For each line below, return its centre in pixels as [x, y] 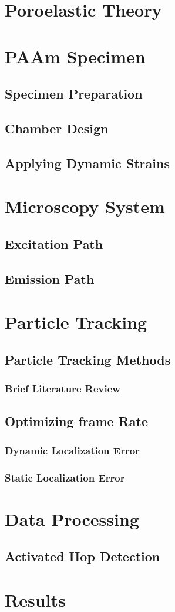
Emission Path [50, 278]
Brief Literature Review [63, 389]
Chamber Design [57, 128]
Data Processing [72, 518]
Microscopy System [85, 206]
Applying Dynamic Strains [87, 163]
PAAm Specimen [75, 56]
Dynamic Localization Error [72, 450]
